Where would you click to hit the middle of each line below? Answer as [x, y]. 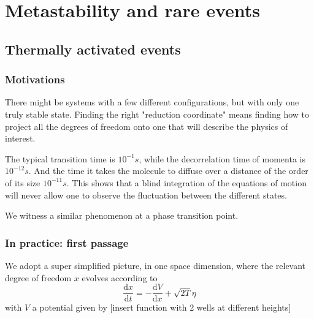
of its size [23, 182]
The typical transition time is [60, 158]
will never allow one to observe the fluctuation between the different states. [146, 195]
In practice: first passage [67, 242]
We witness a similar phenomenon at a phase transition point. [122, 215]
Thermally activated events [93, 49]
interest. [20, 138]
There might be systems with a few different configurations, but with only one [152, 102]
